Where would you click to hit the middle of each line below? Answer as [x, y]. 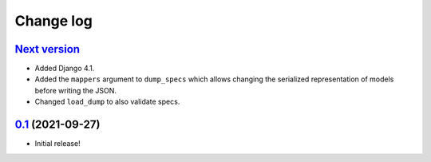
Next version [47, 49]
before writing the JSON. [76, 90]
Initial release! [57, 144]
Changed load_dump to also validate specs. [107, 102]
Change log [54, 21]
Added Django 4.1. [65, 69]
